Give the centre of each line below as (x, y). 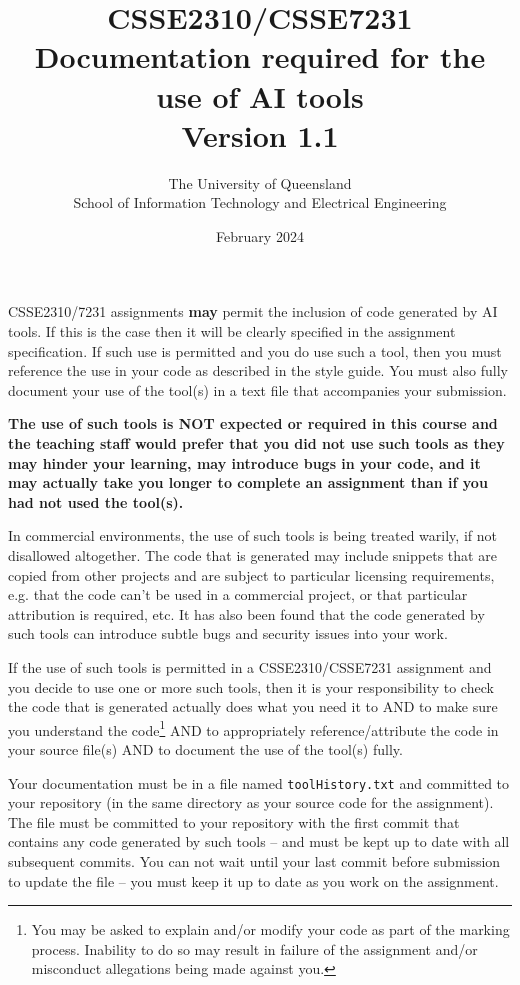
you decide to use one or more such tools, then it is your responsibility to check (251, 686)
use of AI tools (260, 95)
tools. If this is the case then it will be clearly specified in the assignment (232, 331)
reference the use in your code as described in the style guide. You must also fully (258, 370)
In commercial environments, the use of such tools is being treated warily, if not (252, 535)
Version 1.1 (260, 134)
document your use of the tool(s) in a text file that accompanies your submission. (257, 389)
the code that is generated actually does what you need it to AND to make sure (253, 706)
